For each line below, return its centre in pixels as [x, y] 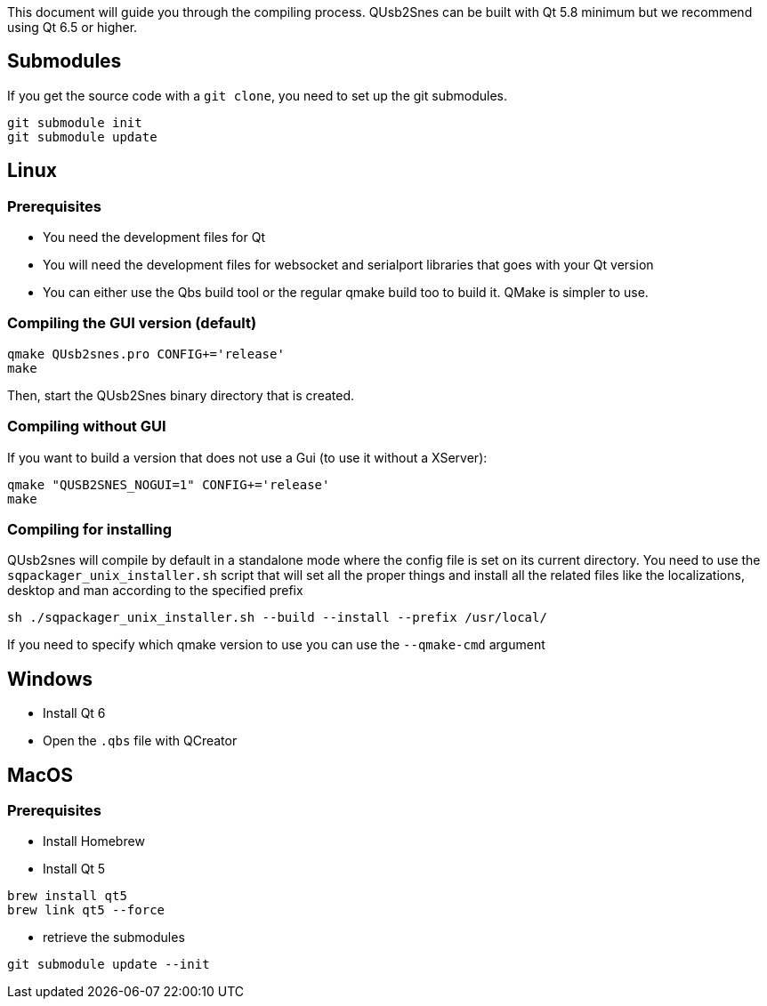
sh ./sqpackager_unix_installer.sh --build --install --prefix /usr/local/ [277, 618]
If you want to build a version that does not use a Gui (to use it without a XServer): [247, 457]
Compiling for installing [89, 529]
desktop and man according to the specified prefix [155, 591]
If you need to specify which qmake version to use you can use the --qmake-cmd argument [276, 645]
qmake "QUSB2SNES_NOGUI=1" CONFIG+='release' [169, 484]
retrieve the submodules [114, 938]
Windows [50, 679]
